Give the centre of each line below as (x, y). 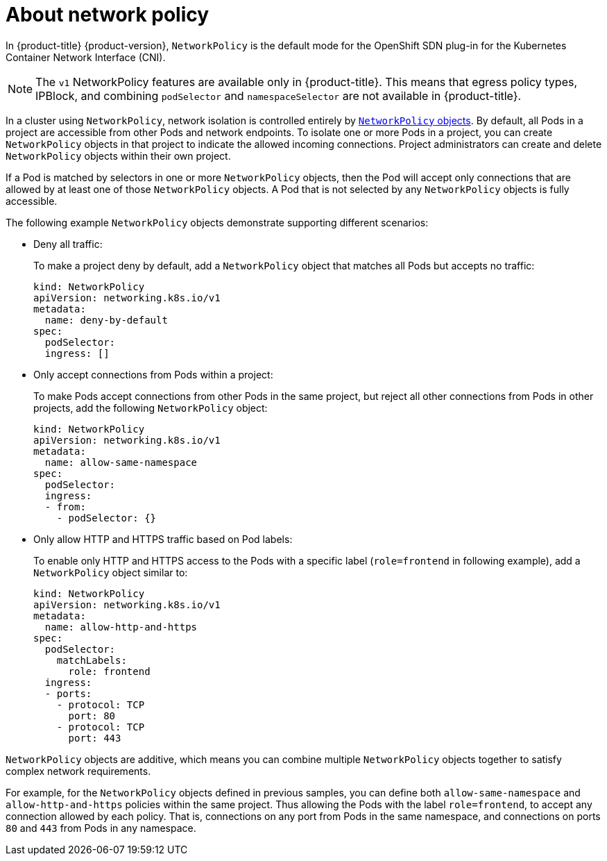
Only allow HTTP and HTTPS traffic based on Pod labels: (163, 539)
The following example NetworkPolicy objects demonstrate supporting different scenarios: (217, 222)
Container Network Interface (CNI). (86, 57)
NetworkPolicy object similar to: (111, 572)
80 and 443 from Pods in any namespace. (101, 828)
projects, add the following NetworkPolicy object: (151, 408)
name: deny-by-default (106, 320)
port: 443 (95, 738)
